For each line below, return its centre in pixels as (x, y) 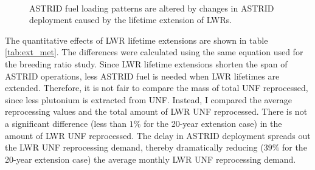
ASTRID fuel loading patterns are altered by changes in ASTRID (152, 8)
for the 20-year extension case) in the (213, 123)
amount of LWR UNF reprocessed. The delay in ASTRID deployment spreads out (158, 135)
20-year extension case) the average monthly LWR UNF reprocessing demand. (151, 159)
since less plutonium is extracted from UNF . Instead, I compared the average (149, 99)
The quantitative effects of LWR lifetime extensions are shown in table (137, 40)
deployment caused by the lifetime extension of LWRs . (131, 20)
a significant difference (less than (66, 123)
